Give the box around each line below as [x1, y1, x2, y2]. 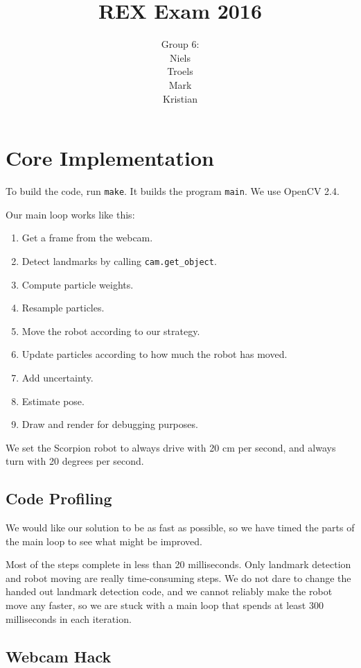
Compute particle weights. [21, 277, 134, 291]
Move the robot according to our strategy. [21, 323, 200, 338]
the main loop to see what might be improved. [6, 533, 202, 548]
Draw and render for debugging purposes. [21, 417, 198, 431]
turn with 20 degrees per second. [6, 454, 144, 468]
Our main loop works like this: [6, 207, 135, 221]
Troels [167, 64, 193, 78]
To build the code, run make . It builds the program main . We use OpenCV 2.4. [6, 184, 340, 198]
